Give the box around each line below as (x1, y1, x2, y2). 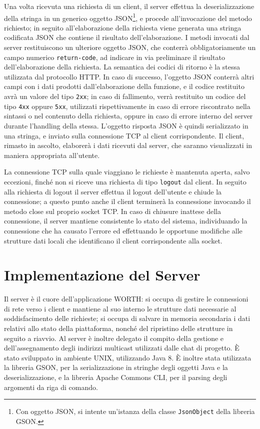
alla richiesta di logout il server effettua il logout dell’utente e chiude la (4, 186, 222, 196)
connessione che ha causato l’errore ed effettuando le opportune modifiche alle (4, 225, 242, 235)
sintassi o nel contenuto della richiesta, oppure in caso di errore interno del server (4, 110, 253, 121)
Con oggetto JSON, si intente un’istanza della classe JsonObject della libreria (15, 406, 255, 416)
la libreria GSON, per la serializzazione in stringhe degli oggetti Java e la (4, 362, 228, 372)
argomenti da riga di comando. (4, 381, 98, 392)
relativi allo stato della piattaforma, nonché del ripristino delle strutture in (4, 323, 233, 333)
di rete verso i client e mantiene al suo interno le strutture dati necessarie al (4, 303, 236, 313)
